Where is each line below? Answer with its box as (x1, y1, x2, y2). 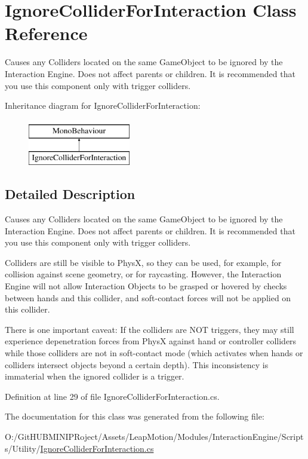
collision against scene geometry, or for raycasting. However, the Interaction (5, 268, 282, 280)
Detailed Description (5, 185, 135, 203)
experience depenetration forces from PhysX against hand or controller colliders (5, 335, 297, 347)
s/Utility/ (5, 442, 41, 454)
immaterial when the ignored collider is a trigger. (5, 370, 184, 382)
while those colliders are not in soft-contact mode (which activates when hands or (5, 347, 303, 359)
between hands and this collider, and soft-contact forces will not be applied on (5, 291, 291, 304)
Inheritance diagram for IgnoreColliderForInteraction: (5, 99, 201, 112)
